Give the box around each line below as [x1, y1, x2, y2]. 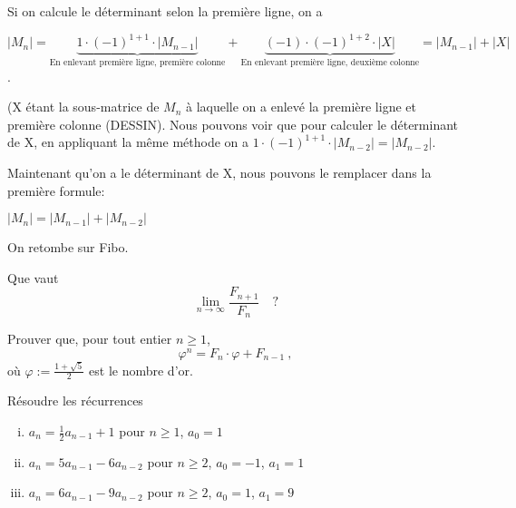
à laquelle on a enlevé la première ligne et [185, 97, 416, 116]
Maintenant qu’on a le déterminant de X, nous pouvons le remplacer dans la [7, 162, 432, 181]
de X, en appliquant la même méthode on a [7, 132, 248, 151]
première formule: [7, 181, 105, 200]
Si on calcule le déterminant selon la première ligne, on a [7, 2, 323, 20]
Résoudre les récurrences [7, 391, 143, 410]
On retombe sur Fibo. [7, 238, 129, 257]
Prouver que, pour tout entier [7, 329, 172, 348]
